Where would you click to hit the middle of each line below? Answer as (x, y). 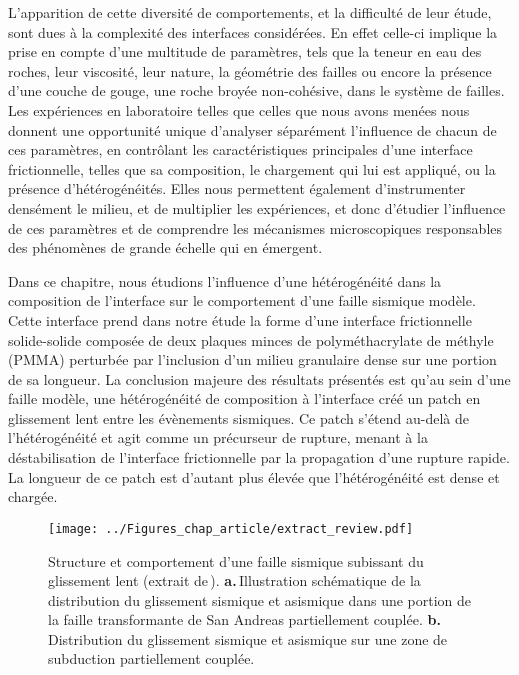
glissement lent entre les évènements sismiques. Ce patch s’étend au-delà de (238, 417)
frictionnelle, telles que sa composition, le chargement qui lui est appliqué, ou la (252, 168)
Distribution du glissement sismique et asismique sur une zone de (248, 638)
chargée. (33, 496)
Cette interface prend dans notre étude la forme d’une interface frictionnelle (240, 319)
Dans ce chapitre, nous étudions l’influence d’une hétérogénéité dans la (225, 280)
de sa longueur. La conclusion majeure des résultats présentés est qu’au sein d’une (259, 378)
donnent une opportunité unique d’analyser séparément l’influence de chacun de (252, 129)
